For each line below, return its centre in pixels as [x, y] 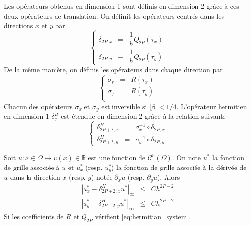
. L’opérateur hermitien [212, 106]
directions [19, 25]
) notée [102, 177]
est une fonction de [117, 157]
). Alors [168, 177]
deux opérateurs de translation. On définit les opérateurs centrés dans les [114, 15]
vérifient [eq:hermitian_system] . [143, 216]
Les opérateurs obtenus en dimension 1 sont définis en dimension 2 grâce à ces [122, 6]
